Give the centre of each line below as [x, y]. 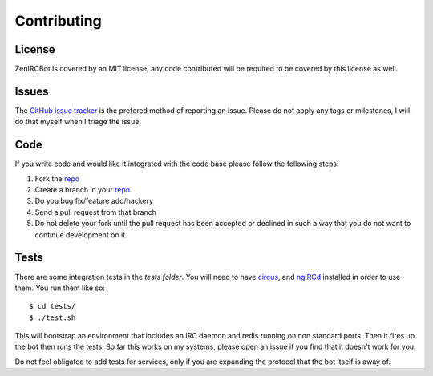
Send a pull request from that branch [95, 212]
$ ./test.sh [53, 317]
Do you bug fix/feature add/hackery [94, 201]
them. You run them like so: [60, 288]
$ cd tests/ [53, 306]
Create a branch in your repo [83, 190]
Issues [32, 91]
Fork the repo [57, 178]
